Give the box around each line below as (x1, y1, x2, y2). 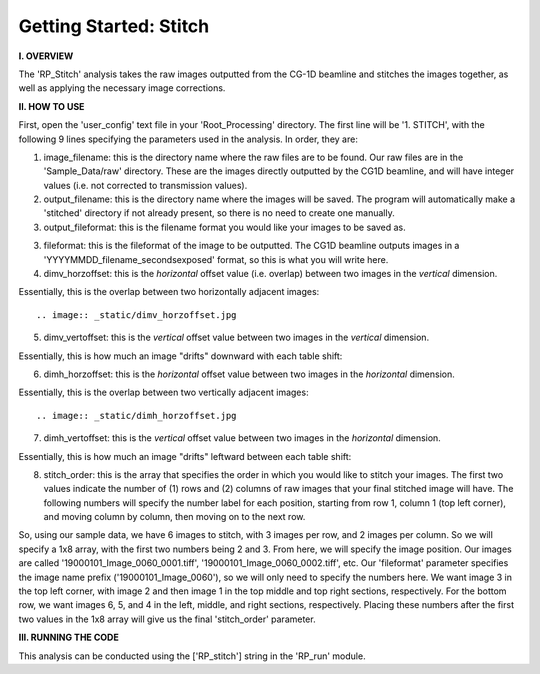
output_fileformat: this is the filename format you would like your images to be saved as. (43, 221, 407, 233)
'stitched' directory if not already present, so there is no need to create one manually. (43, 207, 395, 219)
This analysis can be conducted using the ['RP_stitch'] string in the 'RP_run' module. (18, 650, 366, 662)
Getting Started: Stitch (18, 15, 210, 37)
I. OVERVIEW (18, 50, 74, 62)
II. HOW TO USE (18, 100, 85, 112)
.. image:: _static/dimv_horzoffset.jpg (36, 309, 237, 320)
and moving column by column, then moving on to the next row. (43, 511, 306, 523)
